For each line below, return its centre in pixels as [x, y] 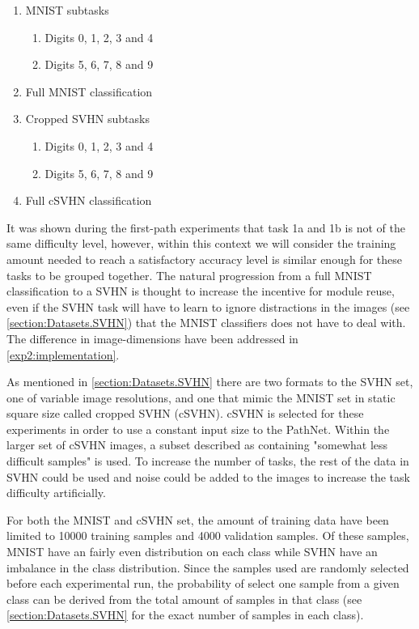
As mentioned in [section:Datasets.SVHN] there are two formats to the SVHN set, [210, 382]
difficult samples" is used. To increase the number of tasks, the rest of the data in [208, 461]
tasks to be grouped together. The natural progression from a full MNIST [189, 275]
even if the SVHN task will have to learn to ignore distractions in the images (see [208, 306]
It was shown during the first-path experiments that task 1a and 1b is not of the [206, 227]
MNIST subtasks [67, 10]
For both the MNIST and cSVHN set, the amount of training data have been [198, 519]
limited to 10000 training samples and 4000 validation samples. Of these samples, [208, 535]
